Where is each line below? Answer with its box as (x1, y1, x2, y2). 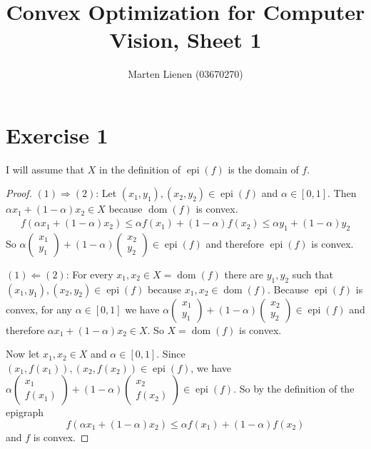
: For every (66, 266, 113, 281)
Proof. (6, 186, 32, 201)
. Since (156, 346, 185, 361)
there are (224, 266, 264, 281)
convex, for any (6, 301, 72, 316)
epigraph (6, 405, 44, 420)
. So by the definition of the (233, 381, 355, 396)
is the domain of (228, 161, 299, 176)
